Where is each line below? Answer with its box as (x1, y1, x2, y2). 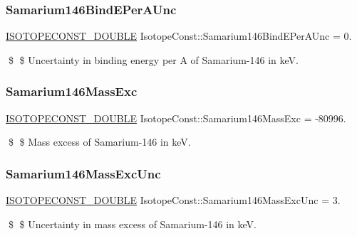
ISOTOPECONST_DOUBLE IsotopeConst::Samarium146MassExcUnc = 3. (6, 193, 341, 208)
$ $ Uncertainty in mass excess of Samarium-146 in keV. (8, 216, 257, 231)
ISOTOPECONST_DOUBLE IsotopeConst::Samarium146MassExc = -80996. (6, 110, 346, 125)
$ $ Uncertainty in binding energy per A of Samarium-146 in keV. (8, 52, 299, 67)
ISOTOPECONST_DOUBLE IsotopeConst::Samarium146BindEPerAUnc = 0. (6, 28, 352, 43)
